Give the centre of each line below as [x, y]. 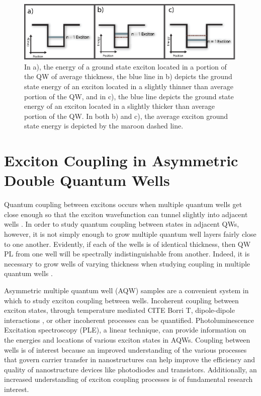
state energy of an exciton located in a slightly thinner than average [129, 86]
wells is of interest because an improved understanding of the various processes [125, 349]
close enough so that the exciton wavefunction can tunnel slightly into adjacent [126, 214]
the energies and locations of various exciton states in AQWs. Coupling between [127, 339]
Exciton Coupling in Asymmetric [121, 160]
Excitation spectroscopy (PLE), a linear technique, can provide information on [125, 330]
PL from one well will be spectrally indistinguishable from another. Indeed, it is [127, 254]
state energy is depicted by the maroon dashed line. [104, 126]
